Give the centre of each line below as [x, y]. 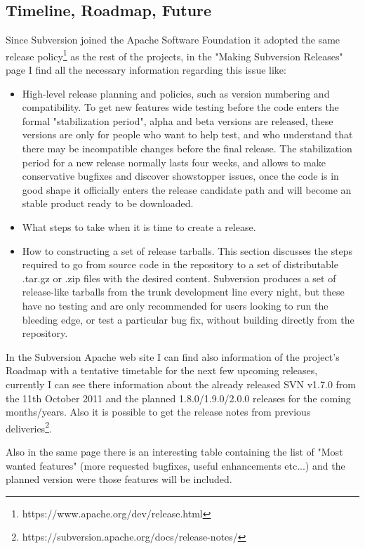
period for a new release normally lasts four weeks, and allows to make [174, 162]
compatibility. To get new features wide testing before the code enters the [180, 107]
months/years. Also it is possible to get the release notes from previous [158, 412]
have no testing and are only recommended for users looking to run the [175, 305]
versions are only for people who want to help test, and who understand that [187, 134]
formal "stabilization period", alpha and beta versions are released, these [178, 120]
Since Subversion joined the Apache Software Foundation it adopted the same [173, 40]
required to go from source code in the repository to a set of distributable [180, 264]
